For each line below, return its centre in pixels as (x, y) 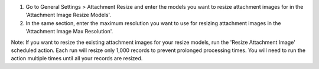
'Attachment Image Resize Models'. (69, 15)
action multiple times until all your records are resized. (77, 58)
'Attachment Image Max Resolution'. (69, 32)
